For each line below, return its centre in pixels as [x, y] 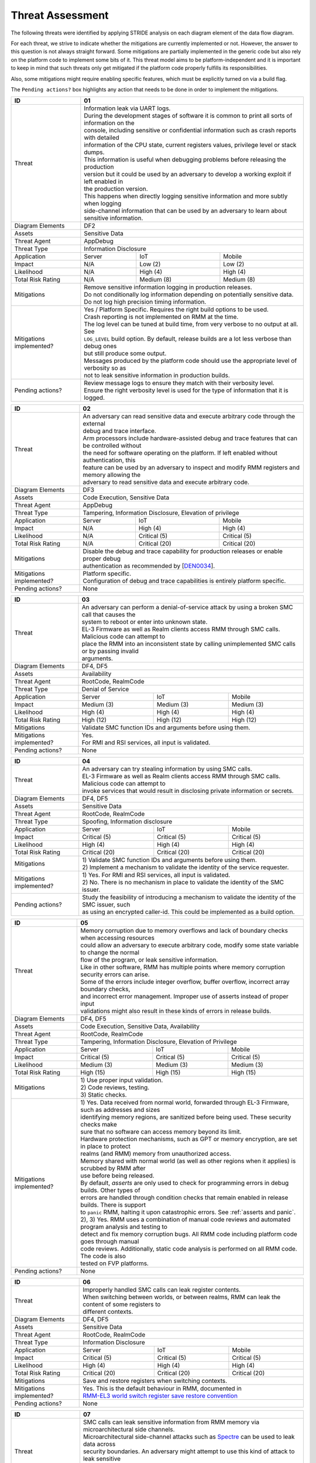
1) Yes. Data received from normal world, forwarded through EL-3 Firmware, [185, 1103]
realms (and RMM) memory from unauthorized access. [156, 1154]
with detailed [102, 138]
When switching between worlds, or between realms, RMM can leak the [182, 1297]
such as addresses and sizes [120, 1110]
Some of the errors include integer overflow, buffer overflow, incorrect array [185, 982]
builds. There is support [113, 1205]
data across [99, 1444]
